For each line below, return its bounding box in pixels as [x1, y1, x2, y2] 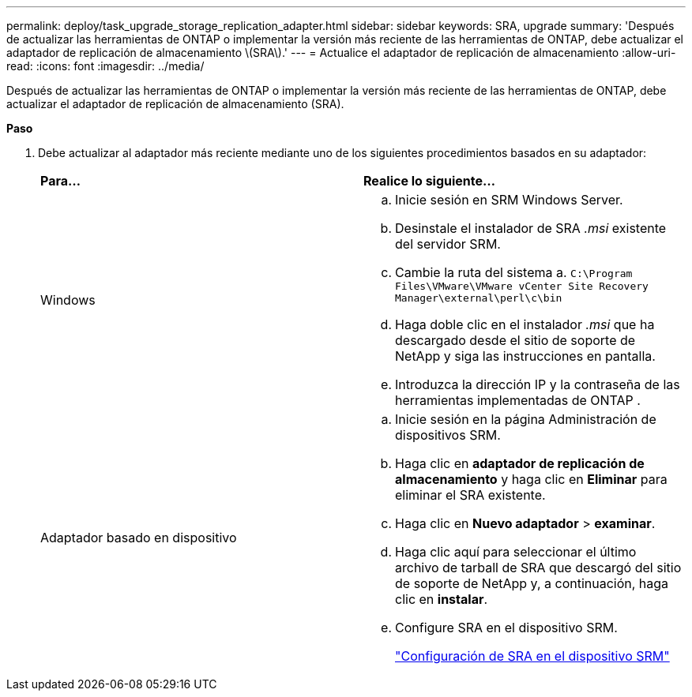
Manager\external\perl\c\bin [395, 292, 562, 304]
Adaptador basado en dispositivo [40, 530, 237, 545]
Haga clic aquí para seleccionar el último [395, 544, 637, 560]
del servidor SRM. [395, 236, 501, 252]
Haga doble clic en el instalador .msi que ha [395, 317, 655, 332]
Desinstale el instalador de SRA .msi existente [395, 220, 667, 236]
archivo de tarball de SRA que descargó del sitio [395, 560, 682, 575]
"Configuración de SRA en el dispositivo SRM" [395, 648, 670, 664]
